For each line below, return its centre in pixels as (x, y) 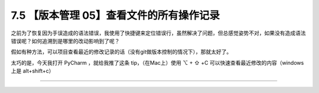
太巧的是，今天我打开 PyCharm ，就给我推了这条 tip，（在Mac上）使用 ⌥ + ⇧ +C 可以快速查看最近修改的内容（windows (157, 62)
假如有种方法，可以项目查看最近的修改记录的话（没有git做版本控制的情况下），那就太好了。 (121, 52)
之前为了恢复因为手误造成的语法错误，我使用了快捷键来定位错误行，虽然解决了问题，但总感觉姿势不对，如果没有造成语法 (158, 33)
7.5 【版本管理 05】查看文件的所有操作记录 (115, 15)
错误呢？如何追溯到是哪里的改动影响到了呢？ (65, 41)
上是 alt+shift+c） (32, 71)
